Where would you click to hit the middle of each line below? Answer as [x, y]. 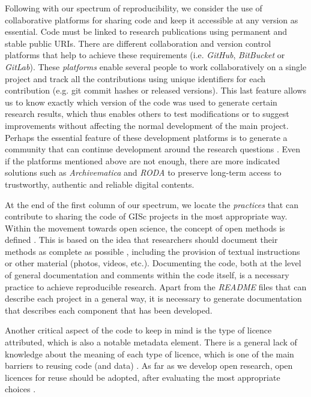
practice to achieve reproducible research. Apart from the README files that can [156, 286]
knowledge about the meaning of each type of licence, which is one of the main [149, 354]
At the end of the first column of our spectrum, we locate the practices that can [152, 204]
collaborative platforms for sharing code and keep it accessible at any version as [152, 19]
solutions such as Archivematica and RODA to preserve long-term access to [143, 172]
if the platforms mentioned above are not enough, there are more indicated [142, 160]
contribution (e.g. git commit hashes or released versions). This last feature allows [156, 90]
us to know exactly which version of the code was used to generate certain [141, 102]
